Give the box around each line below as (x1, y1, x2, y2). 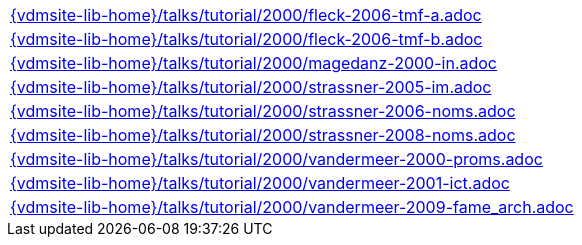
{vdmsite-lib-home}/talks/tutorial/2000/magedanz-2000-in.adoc (10, 53, 498, 73)
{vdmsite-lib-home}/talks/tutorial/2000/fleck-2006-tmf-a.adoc (10, 5, 482, 25)
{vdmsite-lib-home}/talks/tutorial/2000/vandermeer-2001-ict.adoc (10, 173, 510, 193)
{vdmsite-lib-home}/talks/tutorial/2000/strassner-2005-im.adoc (10, 77, 492, 97)
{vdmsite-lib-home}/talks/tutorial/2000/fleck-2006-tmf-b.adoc (10, 29, 483, 49)
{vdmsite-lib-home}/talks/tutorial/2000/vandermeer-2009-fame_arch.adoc (10, 197, 574, 217)
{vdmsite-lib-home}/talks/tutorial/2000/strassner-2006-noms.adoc (10, 101, 516, 121)
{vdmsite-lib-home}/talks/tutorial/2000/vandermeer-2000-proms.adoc (10, 149, 543, 169)
